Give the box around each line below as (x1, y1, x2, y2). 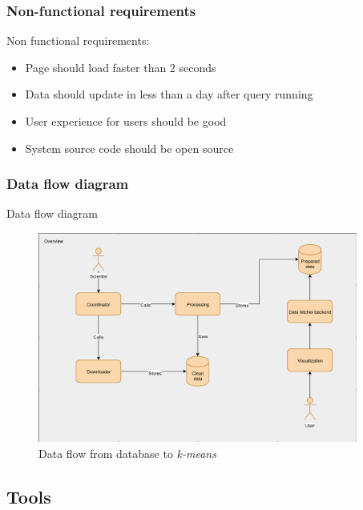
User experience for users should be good (25, 113, 227, 129)
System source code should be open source (25, 139, 234, 156)
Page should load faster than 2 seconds (25, 58, 216, 75)
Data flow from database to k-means (38, 444, 216, 461)
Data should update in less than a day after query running (25, 86, 313, 102)
